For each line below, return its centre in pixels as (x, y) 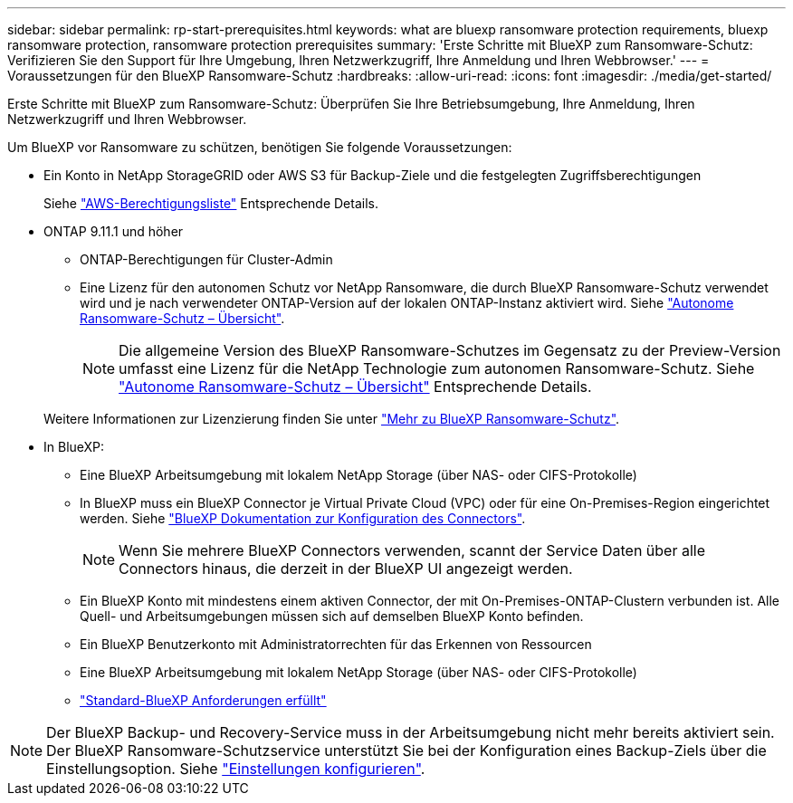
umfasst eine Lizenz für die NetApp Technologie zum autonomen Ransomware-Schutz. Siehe (437, 368)
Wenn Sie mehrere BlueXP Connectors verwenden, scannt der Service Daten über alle (412, 550)
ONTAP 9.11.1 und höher (114, 231)
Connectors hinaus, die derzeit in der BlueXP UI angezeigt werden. (346, 569)
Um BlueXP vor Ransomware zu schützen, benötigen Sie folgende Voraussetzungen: (260, 147)
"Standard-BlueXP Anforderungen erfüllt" (203, 700)
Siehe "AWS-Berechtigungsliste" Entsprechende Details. (211, 203)
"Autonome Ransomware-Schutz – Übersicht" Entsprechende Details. (355, 387)
